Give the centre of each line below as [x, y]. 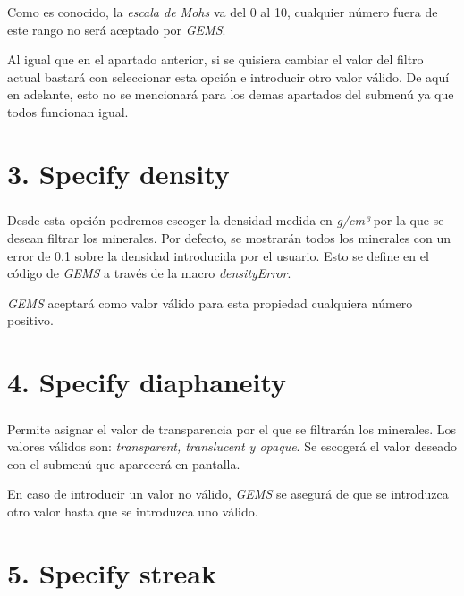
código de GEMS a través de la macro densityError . [149, 273]
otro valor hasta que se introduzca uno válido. [133, 511]
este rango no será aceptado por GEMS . [117, 29]
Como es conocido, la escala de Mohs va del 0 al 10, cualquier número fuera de [223, 12]
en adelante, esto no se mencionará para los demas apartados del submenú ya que [231, 94]
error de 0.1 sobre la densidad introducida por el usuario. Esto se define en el [218, 255]
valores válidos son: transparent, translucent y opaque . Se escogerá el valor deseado [232, 446]
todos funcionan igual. [68, 111]
